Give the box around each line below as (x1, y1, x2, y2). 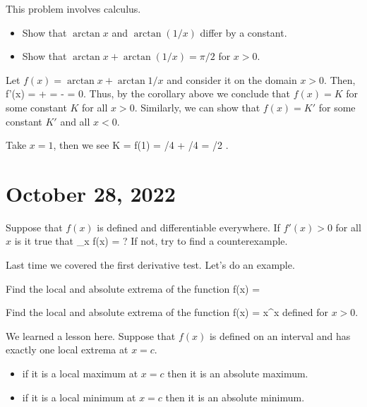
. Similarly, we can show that (134, 99, 260, 114)
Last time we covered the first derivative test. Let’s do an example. (6, 257, 295, 272)
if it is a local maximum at (22, 366, 138, 381)
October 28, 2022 (6, 178, 176, 207)
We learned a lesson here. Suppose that (6, 328, 176, 343)
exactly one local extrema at (6, 342, 128, 357)
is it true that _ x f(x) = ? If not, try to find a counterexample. (14, 233, 288, 248)
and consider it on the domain (167, 72, 297, 87)
